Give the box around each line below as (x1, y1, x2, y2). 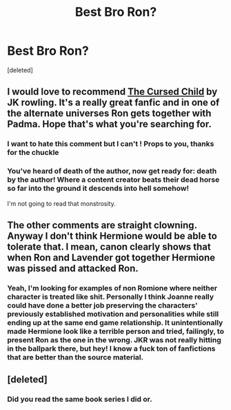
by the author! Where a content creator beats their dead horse (7, 175, 220, 185)
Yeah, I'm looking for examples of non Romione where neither (7, 283, 218, 292)
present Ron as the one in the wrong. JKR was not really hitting (7, 335, 222, 344)
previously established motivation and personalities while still (7, 309, 219, 319)
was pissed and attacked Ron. (7, 262, 139, 274)
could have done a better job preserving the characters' (7, 300, 198, 310)
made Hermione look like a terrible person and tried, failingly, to (7, 326, 224, 336)
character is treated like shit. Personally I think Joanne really (7, 292, 214, 301)
